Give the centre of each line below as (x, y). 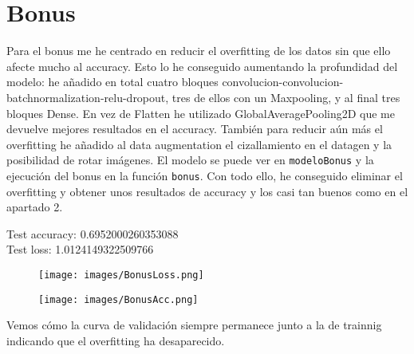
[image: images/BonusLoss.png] (121, 275)
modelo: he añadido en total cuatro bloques (112, 82)
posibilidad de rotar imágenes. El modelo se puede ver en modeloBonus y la (190, 160)
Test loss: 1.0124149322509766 (80, 249)
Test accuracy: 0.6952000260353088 (93, 233)
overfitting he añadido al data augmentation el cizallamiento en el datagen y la (199, 144)
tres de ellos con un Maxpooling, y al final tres (286, 97)
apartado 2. (35, 207)
